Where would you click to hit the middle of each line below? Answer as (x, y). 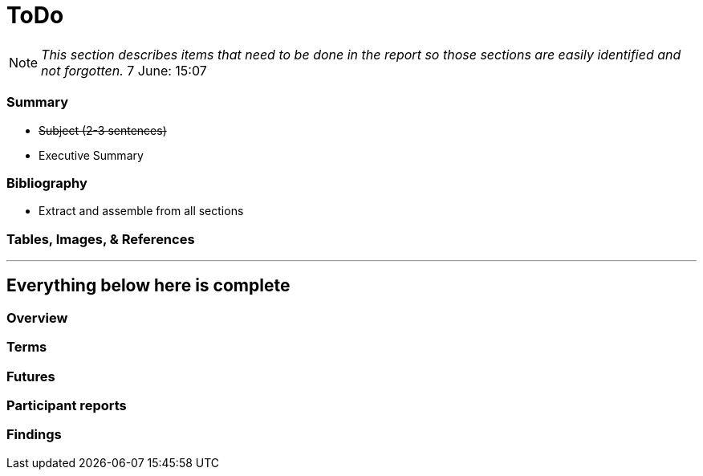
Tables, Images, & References (101, 239)
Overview (37, 317)
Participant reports (67, 405)
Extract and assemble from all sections (141, 211)
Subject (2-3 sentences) (103, 130)
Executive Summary (91, 155)
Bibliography (47, 183)
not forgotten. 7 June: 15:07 (124, 70)
